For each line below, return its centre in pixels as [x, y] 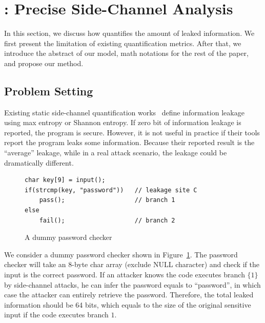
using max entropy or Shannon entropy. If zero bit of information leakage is [123, 122]
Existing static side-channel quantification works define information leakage [124, 112]
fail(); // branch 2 [107, 220]
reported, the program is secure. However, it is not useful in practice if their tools [132, 132]
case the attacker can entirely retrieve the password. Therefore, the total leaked [129, 295]
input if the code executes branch [56, 315]
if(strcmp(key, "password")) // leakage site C [111, 190]
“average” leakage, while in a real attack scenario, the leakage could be [116, 153]
